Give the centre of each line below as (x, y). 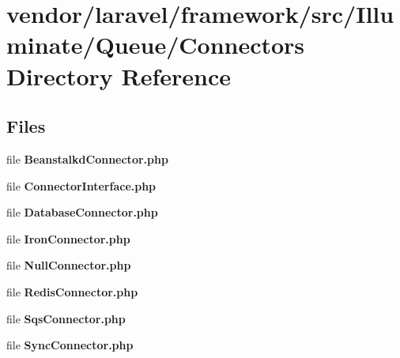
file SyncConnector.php (70, 345)
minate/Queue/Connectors (156, 45)
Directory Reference (119, 75)
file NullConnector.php (69, 265)
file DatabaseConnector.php (82, 212)
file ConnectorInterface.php (81, 185)
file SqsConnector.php (66, 318)
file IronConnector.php (68, 238)
